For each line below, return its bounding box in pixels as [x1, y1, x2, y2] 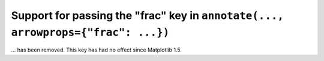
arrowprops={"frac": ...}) [11, 25, 170, 38]
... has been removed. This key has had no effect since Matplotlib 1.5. [11, 46, 182, 53]
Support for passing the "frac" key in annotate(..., [11, 9, 284, 22]
